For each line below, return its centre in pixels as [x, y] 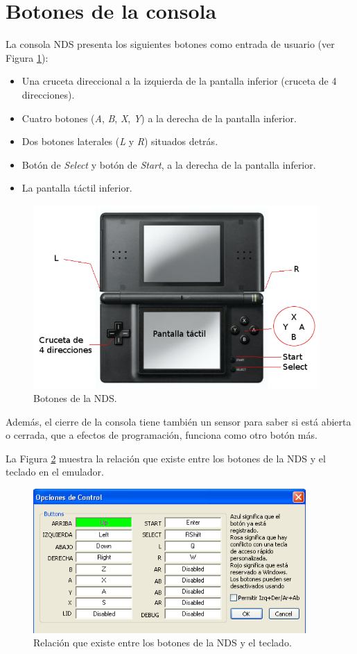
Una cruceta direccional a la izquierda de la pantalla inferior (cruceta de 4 [179, 81]
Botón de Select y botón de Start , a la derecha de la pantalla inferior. [169, 164]
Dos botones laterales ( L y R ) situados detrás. [120, 141]
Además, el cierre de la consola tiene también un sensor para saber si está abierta [178, 421]
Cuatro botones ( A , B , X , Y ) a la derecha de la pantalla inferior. [159, 118]
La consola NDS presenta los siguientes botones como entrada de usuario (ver [170, 44]
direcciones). [48, 94]
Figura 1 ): [27, 57]
